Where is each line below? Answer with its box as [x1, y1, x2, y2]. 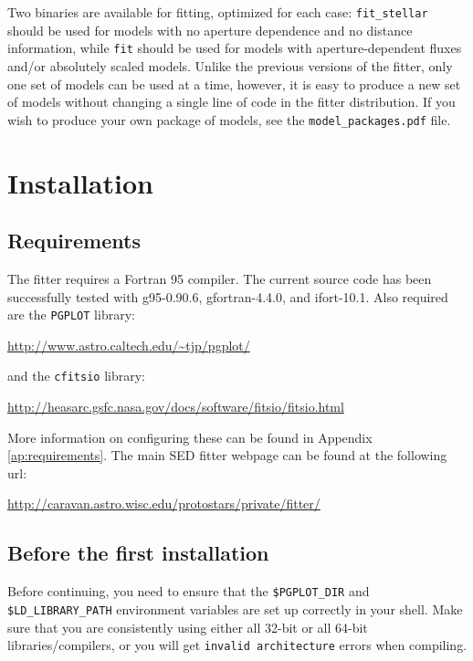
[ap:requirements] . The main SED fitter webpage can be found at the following [7, 446, 447, 465]
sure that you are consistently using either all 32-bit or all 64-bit [7, 617, 368, 636]
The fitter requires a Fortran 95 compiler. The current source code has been [7, 268, 432, 288]
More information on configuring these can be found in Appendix [7, 427, 373, 446]
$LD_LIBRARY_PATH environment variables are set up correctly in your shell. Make [7, 599, 463, 618]
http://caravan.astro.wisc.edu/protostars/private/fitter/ [7, 494, 321, 513]
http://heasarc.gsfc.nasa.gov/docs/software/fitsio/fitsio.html [7, 397, 344, 416]
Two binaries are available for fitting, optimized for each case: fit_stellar [7, 3, 428, 21]
